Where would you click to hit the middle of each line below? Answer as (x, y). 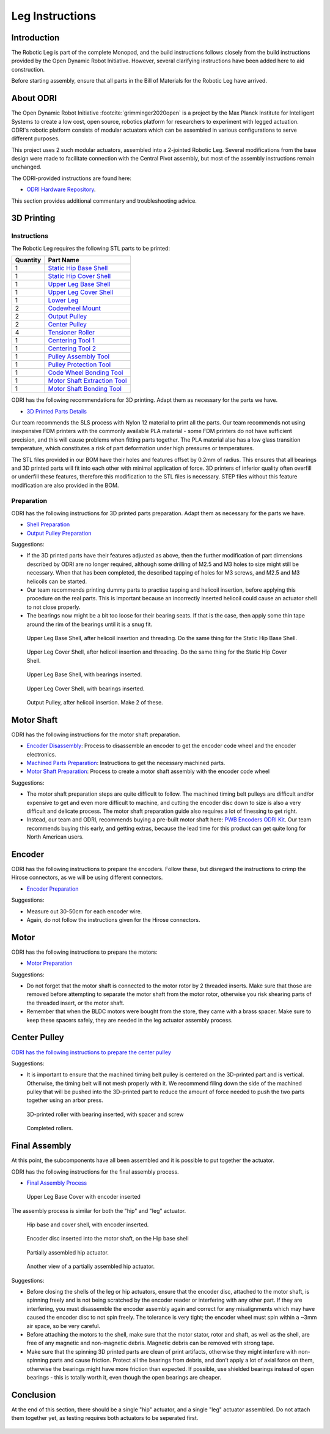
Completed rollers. (50, 1128)
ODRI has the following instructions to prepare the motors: (85, 952)
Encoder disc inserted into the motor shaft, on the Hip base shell (108, 1239)
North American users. (55, 837)
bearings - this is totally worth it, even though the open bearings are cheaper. (124, 1377)
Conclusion (34, 1394)
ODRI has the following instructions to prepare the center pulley (91, 1052)
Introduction (35, 38)
